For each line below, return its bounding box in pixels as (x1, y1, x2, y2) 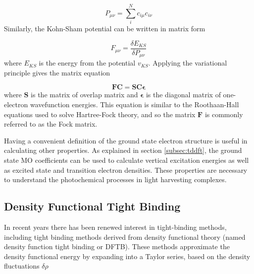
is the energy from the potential (39, 58, 136, 68)
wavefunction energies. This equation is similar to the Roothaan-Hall (30, 99, 239, 110)
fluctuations (4, 261, 40, 271)
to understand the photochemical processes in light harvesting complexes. (4, 174, 227, 185)
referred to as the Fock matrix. (4, 119, 98, 129)
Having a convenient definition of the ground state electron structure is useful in (4, 135, 248, 145)
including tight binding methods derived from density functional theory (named (4, 231, 246, 242)
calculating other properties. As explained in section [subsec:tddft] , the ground (4, 145, 242, 155)
